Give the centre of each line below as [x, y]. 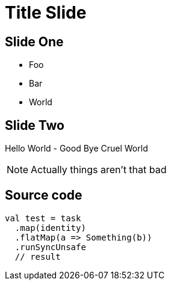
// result [38, 256]
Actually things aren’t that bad [99, 170]
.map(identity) [50, 228]
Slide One [34, 41]
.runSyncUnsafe [50, 247]
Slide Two [35, 125]
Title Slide [46, 13]
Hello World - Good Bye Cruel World [76, 149]
